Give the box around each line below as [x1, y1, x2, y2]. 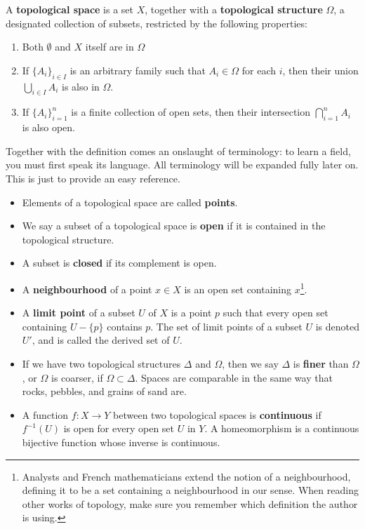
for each [241, 62, 277, 77]
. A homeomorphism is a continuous [204, 421, 359, 436]
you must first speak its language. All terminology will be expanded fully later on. [6, 157, 359, 172]
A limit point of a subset [22, 305, 135, 320]
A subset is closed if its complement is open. [22, 255, 217, 270]
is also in [62, 79, 100, 93]
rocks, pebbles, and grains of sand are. [22, 384, 187, 399]
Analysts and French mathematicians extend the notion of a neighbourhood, [22, 469, 351, 483]
